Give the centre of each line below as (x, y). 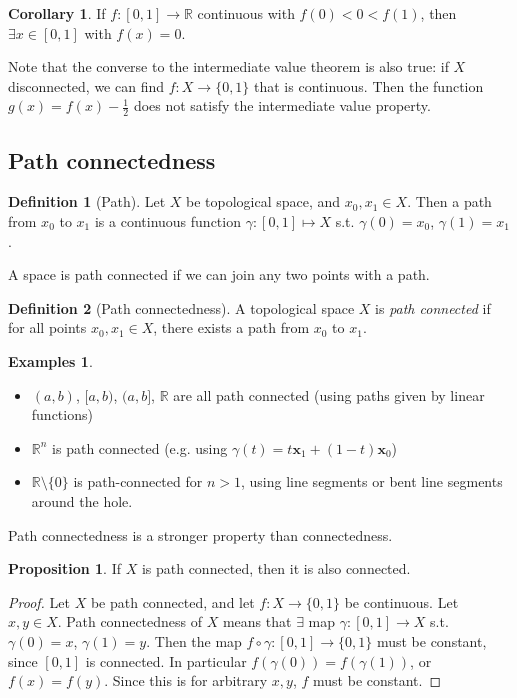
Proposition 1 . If (64, 568)
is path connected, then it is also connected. (276, 568)
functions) (62, 414)
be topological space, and (263, 201)
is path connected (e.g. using (140, 447)
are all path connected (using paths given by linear (329, 394)
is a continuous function (167, 221)
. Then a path (449, 201)
